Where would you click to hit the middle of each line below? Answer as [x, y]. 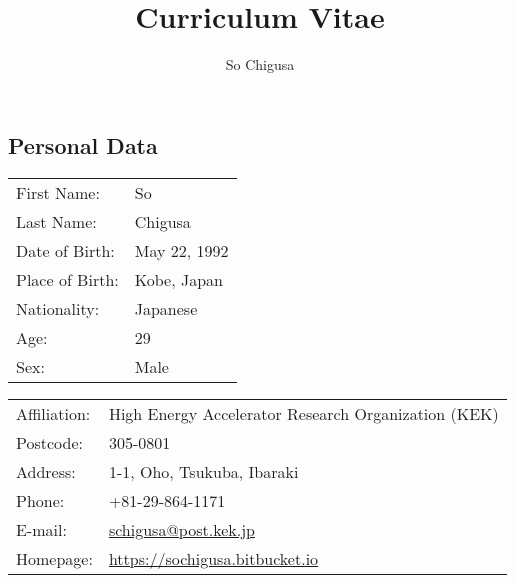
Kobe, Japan [178, 279]
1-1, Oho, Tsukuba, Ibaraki [203, 471]
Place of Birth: [67, 279]
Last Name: [56, 221]
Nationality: [58, 308]
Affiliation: [53, 413]
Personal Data [83, 144]
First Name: [58, 192]
